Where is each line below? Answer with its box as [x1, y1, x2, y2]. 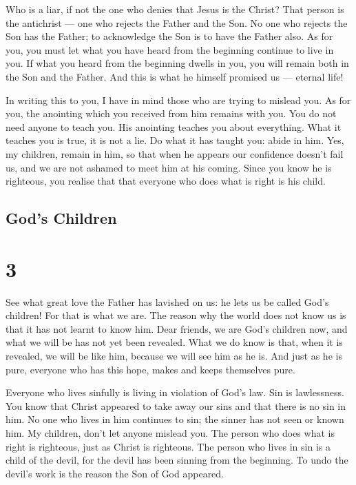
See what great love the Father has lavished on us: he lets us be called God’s [6, 294, 329, 309]
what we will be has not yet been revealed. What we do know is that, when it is [6, 335, 343, 349]
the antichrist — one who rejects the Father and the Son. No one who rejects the [6, 15, 348, 30]
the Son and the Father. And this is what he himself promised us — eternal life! [6, 69, 344, 83]
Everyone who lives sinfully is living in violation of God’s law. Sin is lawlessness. [6, 385, 344, 400]
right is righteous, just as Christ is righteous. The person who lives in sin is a [6, 439, 331, 453]
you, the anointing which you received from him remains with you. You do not [6, 106, 337, 121]
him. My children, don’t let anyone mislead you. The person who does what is [6, 425, 335, 440]
